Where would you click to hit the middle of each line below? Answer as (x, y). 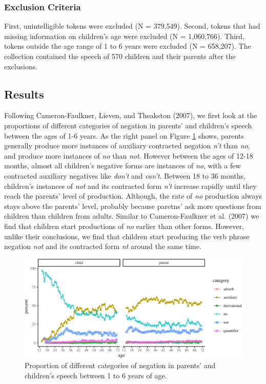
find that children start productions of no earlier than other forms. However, (124, 226)
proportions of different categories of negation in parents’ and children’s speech (128, 125)
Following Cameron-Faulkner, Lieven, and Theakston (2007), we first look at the (131, 115)
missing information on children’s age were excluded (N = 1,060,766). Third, (125, 36)
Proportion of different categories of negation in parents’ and (120, 365)
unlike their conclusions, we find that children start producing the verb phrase (127, 236)
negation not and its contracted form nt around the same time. (103, 246)
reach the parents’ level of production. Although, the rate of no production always (133, 196)
